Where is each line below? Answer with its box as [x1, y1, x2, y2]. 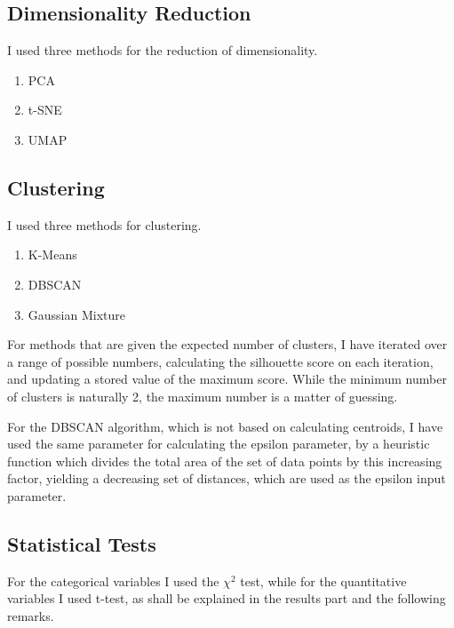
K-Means [28, 245, 77, 264]
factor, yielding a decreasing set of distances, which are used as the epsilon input [7, 469, 446, 488]
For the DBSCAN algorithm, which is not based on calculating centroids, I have [7, 417, 443, 435]
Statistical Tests [7, 529, 156, 557]
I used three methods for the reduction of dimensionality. [7, 41, 318, 60]
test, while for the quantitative [240, 571, 407, 590]
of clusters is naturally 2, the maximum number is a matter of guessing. [7, 386, 398, 405]
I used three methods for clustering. [7, 215, 202, 234]
